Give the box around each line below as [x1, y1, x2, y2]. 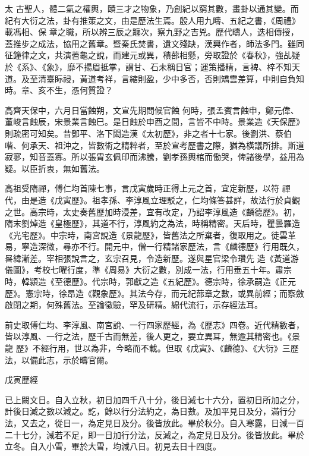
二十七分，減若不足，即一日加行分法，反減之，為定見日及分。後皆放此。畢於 [5, 428, 304, 441]
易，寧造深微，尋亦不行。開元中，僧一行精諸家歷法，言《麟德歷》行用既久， [5, 240, 304, 253]
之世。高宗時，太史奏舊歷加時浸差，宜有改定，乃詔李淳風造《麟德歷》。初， [5, 205, 300, 218]
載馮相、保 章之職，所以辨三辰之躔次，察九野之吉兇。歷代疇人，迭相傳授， [5, 26, 299, 38]
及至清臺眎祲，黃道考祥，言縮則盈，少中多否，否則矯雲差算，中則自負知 [21, 72, 304, 84]
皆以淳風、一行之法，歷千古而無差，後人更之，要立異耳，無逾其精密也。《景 [5, 330, 300, 342]
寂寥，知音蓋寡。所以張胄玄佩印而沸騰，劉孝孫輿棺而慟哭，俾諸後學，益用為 [5, 150, 304, 163]
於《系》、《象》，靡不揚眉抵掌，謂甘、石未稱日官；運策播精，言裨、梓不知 [5, 60, 292, 73]
